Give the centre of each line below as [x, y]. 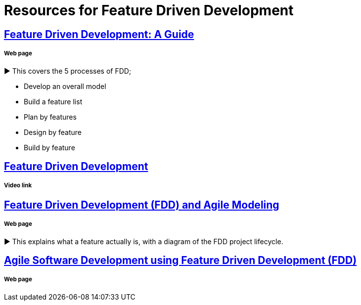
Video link [18, 186]
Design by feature [53, 132]
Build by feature [49, 147]
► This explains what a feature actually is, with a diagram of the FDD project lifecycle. [144, 241]
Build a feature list [53, 101]
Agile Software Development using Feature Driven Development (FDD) [180, 260]
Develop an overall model [65, 86]
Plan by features [50, 117]
